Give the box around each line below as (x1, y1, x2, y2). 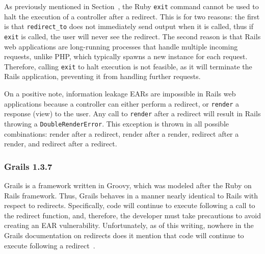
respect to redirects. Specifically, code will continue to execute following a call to (4, 200, 255, 211)
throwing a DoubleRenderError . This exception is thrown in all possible (4, 118, 229, 129)
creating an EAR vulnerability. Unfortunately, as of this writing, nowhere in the (4, 220, 254, 231)
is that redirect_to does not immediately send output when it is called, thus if (4, 21, 254, 32)
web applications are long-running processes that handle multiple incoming (4, 41, 238, 52)
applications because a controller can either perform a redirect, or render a (4, 98, 240, 109)
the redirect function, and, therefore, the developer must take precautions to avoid (4, 210, 261, 220)
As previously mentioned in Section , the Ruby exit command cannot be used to (4, 1, 259, 11)
